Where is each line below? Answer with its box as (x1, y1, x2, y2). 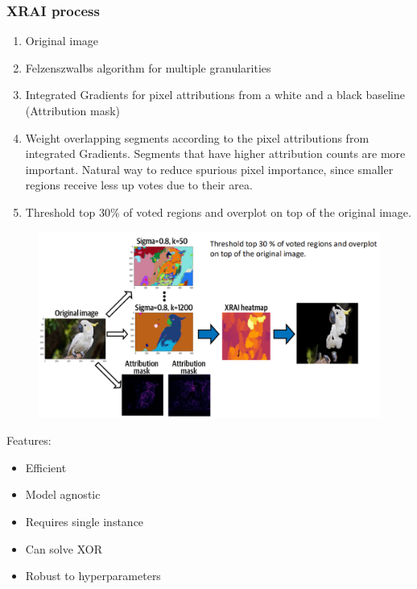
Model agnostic (25, 486, 101, 503)
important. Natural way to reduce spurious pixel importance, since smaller (25, 160, 394, 177)
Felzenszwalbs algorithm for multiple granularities (25, 59, 271, 76)
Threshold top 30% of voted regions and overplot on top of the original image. (25, 203, 411, 220)
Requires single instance (25, 512, 144, 529)
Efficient (25, 458, 67, 475)
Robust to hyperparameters (25, 567, 161, 584)
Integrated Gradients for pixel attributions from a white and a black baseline (25, 86, 405, 103)
